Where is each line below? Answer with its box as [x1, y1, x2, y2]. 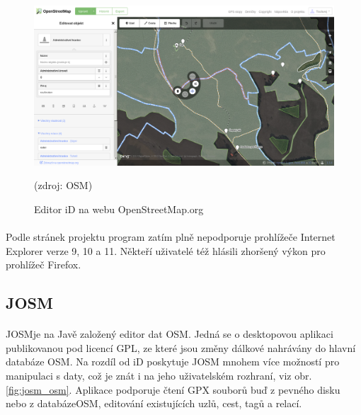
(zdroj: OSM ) [34, 178, 93, 193]
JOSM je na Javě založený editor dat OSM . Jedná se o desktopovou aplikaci [6, 326, 333, 341]
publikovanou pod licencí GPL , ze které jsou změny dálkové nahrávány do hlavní [6, 340, 356, 355]
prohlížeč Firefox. [6, 257, 81, 272]
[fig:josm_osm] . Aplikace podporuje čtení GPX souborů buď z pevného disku [6, 382, 340, 397]
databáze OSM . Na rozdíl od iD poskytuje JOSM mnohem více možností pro [6, 354, 340, 369]
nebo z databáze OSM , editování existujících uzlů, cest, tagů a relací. [6, 396, 302, 411]
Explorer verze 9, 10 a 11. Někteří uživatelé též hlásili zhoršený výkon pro [6, 243, 326, 258]
